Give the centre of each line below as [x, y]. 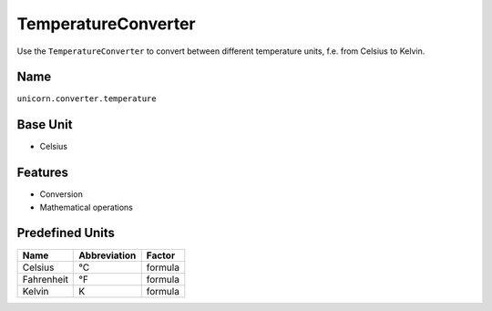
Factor [161, 255]
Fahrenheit [45, 279]
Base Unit [45, 124]
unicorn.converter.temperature [87, 99]
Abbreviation [108, 255]
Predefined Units [66, 233]
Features [42, 173]
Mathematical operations [87, 207]
